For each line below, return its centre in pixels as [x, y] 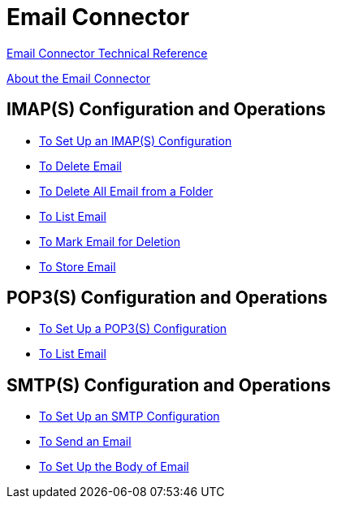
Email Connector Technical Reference [107, 53]
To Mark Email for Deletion [110, 241]
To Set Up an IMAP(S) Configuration [136, 140]
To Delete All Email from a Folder [126, 191]
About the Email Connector [79, 78]
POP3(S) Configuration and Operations [167, 298]
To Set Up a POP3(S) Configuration [133, 329]
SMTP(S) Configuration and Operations [169, 385]
